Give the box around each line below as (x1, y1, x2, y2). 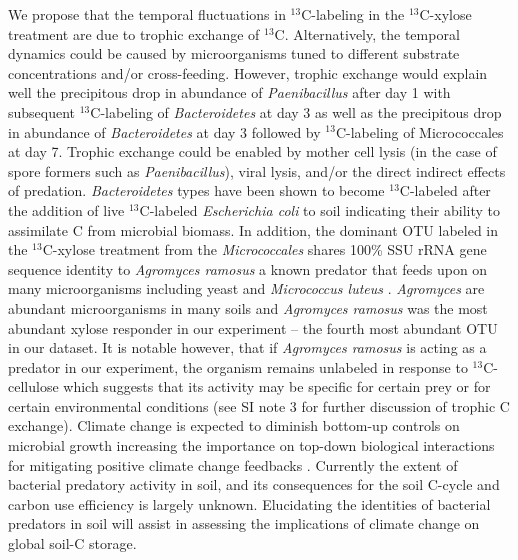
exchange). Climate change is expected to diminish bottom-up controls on (8, 415, 460, 436)
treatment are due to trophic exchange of (8, 23, 260, 44)
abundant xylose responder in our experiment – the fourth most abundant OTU (8, 317, 498, 338)
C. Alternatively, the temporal (274, 23, 460, 44)
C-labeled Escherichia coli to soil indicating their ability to (139, 199, 501, 220)
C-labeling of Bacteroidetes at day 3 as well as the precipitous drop (90, 101, 502, 122)
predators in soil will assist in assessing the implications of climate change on (8, 513, 480, 534)
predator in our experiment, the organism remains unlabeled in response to (8, 356, 468, 377)
